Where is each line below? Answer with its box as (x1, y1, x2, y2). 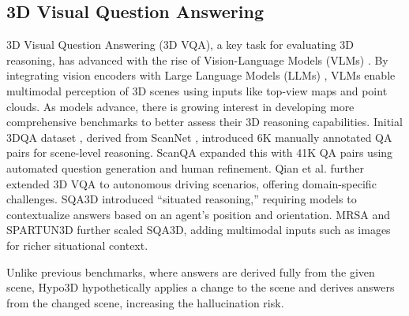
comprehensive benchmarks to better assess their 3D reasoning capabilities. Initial (6, 113, 403, 130)
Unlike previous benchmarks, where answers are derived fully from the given (6, 263, 375, 280)
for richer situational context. (6, 236, 148, 253)
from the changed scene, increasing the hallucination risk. (6, 294, 284, 310)
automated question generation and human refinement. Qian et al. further (6, 159, 364, 176)
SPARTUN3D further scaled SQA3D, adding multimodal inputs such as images (6, 221, 391, 238)
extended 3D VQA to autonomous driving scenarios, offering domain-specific (6, 175, 377, 191)
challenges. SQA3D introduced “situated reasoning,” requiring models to (6, 191, 357, 207)
